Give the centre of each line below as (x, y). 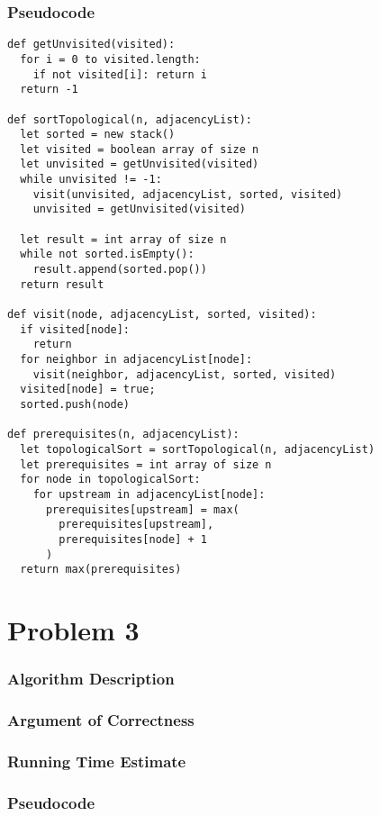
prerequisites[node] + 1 (133, 539)
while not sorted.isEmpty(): (107, 254)
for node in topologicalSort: (110, 480)
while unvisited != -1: (91, 180)
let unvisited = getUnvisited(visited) (140, 164)
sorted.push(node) (75, 404)
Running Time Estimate (97, 761)
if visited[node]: (75, 329)
